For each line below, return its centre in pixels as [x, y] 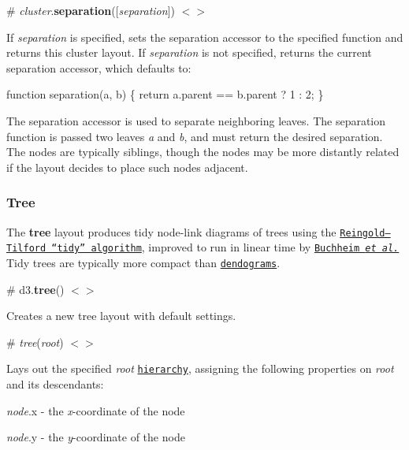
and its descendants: [55, 383]
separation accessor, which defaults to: [99, 67]
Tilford [26, 249]
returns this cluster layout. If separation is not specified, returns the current [189, 52]
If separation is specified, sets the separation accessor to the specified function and [205, 37]
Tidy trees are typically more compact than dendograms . [143, 262]
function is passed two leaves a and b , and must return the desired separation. [195, 136]
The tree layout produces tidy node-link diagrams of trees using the [171, 231]
